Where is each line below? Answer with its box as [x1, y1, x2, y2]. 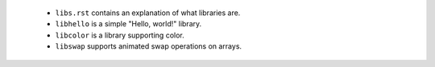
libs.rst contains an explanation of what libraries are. [55, 8, 241, 18]
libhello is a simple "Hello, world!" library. [55, 19, 202, 29]
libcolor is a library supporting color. [55, 30, 184, 40]
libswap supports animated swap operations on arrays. [55, 41, 242, 51]
